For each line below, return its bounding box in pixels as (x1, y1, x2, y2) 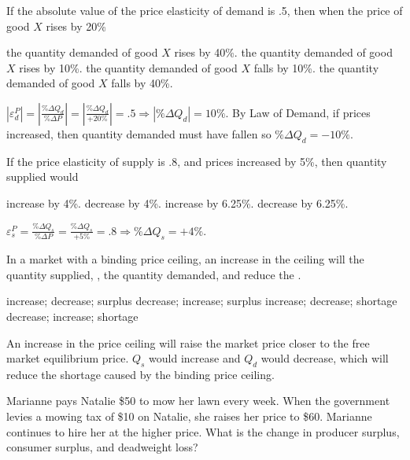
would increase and (149, 350, 241, 366)
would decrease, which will (260, 350, 389, 366)
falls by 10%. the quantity (253, 59, 379, 75)
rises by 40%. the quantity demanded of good (174, 44, 393, 61)
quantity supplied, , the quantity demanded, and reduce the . (6, 266, 301, 282)
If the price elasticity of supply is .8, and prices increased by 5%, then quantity (6, 153, 387, 169)
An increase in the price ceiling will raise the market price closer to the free (6, 334, 370, 351)
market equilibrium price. (6, 350, 129, 366)
